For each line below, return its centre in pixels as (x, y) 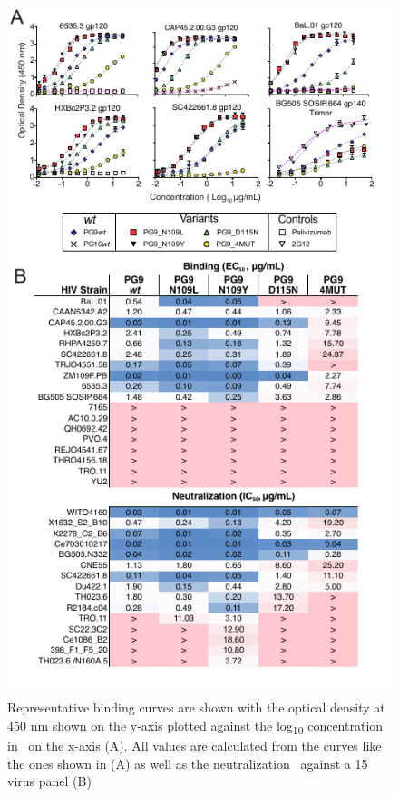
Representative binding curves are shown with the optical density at (196, 707)
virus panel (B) (49, 781)
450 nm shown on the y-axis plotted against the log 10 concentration (195, 726)
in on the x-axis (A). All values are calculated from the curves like (195, 746)
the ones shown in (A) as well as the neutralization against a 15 (188, 763)
